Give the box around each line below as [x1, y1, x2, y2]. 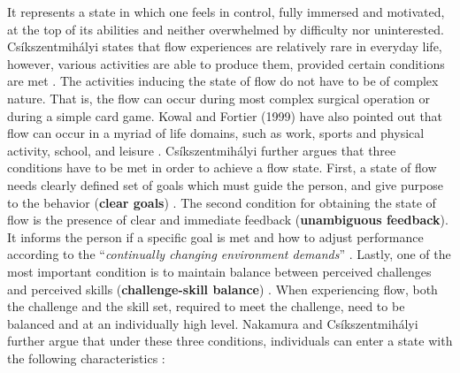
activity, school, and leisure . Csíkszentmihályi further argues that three [7, 141, 396, 159]
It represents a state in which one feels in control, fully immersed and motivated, [7, 3, 445, 20]
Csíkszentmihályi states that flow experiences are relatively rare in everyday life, [7, 37, 442, 56]
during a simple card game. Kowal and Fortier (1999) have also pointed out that [7, 106, 443, 125]
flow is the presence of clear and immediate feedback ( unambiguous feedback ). [7, 210, 448, 229]
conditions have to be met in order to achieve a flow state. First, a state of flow [7, 158, 437, 177]
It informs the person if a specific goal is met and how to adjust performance [7, 227, 424, 246]
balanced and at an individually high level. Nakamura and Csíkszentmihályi [7, 314, 418, 332]
